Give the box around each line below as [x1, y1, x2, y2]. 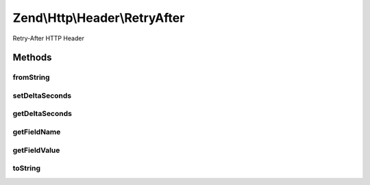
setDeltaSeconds [12, 91, 72, 100]
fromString [12, 72, 51, 82]
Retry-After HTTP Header [12, 34, 85, 42]
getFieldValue [12, 145, 60, 155]
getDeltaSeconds [12, 109, 72, 119]
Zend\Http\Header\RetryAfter [12, 10, 185, 25]
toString [12, 164, 41, 173]
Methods [12, 52, 52, 63]
